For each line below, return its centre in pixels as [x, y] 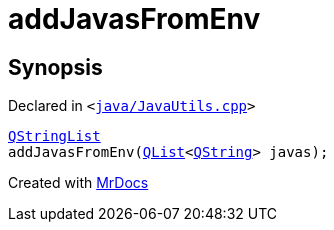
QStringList [54, 136]
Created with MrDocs [78, 183]
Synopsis [55, 67]
